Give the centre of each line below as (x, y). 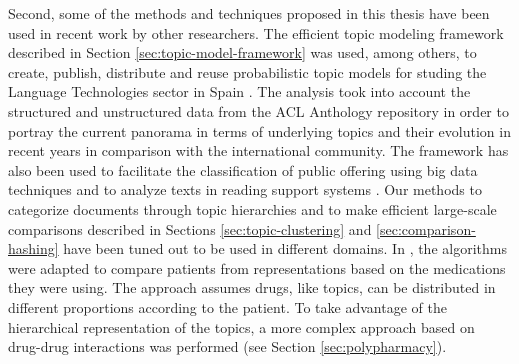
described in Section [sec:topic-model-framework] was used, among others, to (242, 52)
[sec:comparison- (426, 228)
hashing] (33, 248)
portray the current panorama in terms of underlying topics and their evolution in (259, 130)
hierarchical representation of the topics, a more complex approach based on (241, 326)
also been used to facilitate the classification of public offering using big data (243, 169)
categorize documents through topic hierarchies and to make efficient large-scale (252, 208)
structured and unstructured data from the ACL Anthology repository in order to (258, 110)
